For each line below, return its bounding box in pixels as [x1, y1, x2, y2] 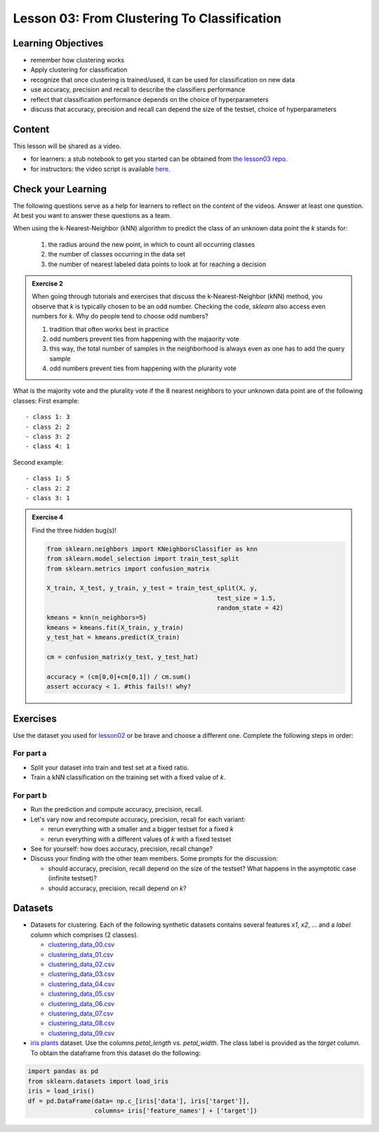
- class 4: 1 [25, 443, 70, 450]
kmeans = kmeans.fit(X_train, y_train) [46, 623, 184, 632]
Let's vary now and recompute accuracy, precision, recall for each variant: [30, 815, 246, 824]
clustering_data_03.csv [48, 970, 115, 978]
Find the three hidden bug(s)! [32, 526, 117, 534]
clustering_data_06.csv [48, 999, 115, 1008]
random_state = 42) [216, 604, 284, 612]
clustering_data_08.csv [48, 1019, 115, 1027]
